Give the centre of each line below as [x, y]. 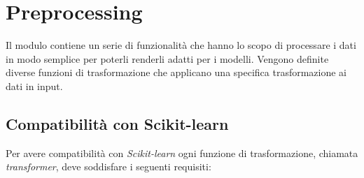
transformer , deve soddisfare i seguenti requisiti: [108, 166]
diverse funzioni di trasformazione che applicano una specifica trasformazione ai [176, 72]
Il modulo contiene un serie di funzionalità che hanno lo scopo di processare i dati [181, 45]
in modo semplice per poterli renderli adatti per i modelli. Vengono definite [167, 58]
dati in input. [34, 86]
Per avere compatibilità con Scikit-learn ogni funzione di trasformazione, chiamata [182, 153]
